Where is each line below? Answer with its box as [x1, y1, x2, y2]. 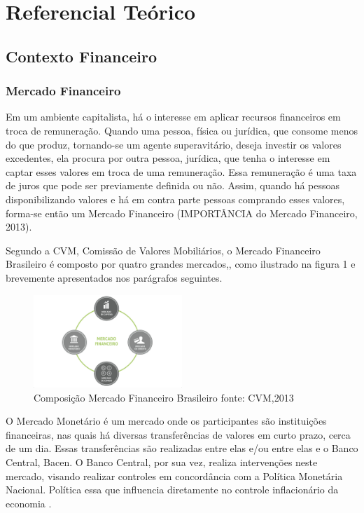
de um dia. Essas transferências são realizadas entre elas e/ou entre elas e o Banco [6, 441, 358, 456]
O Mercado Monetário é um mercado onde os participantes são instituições [6, 413, 327, 428]
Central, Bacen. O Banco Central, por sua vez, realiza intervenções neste [6, 454, 318, 469]
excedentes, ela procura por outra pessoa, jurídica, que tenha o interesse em [6, 151, 330, 165]
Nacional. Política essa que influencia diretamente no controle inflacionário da [6, 482, 339, 497]
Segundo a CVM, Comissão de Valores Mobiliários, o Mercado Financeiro [6, 242, 321, 257]
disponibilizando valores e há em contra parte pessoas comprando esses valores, [6, 191, 345, 206]
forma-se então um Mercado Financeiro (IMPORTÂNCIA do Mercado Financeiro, [6, 205, 358, 220]
